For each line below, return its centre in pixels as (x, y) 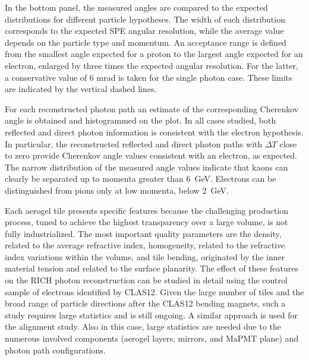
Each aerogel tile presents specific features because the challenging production (147, 210)
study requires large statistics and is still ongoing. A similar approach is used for (151, 315)
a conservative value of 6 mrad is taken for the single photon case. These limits (149, 77)
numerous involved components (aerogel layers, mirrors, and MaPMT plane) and (152, 338)
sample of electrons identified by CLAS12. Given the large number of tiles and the (154, 291)
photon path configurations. (55, 350)
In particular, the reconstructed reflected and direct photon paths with (134, 143)
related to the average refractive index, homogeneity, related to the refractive (145, 245)
